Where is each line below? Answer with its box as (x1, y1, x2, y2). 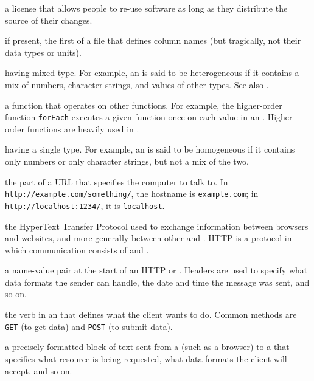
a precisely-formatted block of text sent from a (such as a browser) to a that (5, 340, 290, 353)
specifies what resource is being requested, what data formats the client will (5, 352, 287, 365)
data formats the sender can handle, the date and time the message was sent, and (5, 275, 310, 288)
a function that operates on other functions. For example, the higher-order (5, 98, 282, 111)
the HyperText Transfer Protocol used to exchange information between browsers (5, 219, 309, 232)
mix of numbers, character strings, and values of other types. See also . (5, 78, 269, 91)
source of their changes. (5, 13, 92, 26)
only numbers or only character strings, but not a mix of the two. (5, 155, 249, 167)
